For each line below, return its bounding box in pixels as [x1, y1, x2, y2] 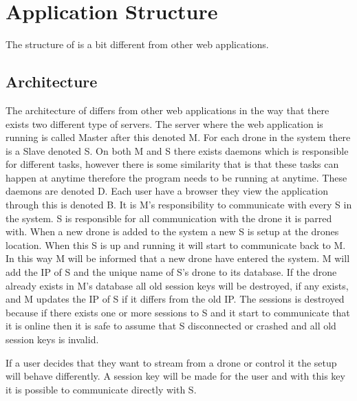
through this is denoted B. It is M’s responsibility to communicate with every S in [6, 197, 352, 212]
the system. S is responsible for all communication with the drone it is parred [6, 210, 332, 225]
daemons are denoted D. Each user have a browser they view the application [6, 184, 328, 198]
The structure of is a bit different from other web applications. [6, 37, 269, 52]
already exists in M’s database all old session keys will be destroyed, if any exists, [6, 278, 349, 292]
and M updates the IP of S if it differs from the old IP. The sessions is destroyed [6, 292, 345, 306]
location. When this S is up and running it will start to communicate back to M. [6, 237, 346, 252]
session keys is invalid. [6, 332, 99, 347]
